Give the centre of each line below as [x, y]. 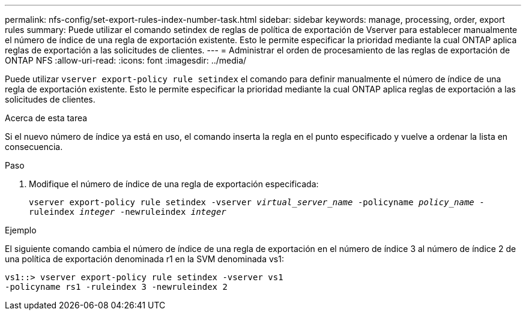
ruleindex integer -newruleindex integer [128, 212]
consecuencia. [34, 147]
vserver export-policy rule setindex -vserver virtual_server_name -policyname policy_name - [257, 202]
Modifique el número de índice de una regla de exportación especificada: [174, 184]
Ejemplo [21, 230]
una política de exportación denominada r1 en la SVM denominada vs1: [144, 259]
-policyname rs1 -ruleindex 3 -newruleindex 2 [116, 287]
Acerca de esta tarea [46, 118]
